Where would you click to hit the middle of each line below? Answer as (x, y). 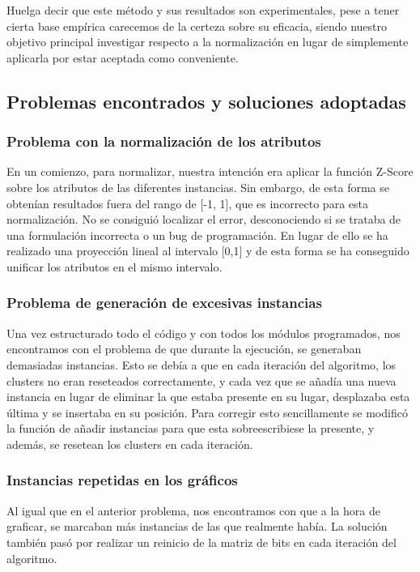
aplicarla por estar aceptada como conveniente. (123, 57)
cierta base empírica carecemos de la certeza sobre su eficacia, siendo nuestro (197, 26)
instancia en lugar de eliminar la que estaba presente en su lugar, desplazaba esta (208, 397)
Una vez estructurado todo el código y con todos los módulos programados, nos (204, 333)
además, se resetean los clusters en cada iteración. (130, 444)
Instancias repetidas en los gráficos (122, 480)
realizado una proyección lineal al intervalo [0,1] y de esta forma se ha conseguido (208, 251)
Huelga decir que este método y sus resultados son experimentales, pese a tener (203, 10)
